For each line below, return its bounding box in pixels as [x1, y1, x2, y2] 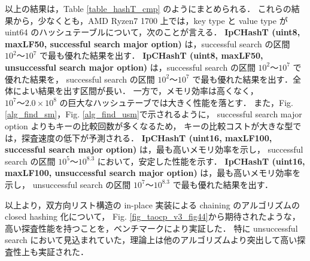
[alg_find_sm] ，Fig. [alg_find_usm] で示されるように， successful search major [5, 108, 302, 120]
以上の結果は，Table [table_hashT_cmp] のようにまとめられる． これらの [5, 2, 291, 14]
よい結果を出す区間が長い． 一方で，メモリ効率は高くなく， [21, 84, 259, 97]
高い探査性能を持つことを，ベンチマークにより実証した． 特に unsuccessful [5, 221, 298, 234]
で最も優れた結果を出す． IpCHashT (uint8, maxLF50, [39, 49, 263, 62]
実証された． [38, 245, 89, 257]
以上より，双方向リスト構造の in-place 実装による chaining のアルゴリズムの [5, 198, 300, 211]
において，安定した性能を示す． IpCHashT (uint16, [97, 154, 305, 167]
